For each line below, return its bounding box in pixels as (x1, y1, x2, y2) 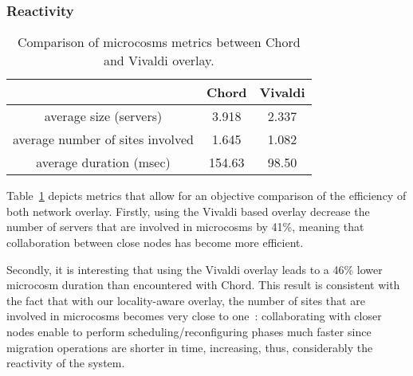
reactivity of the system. (6, 354, 125, 371)
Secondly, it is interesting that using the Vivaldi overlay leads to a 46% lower (6, 260, 383, 277)
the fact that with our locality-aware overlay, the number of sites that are (6, 292, 365, 308)
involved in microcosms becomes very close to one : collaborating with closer (6, 307, 382, 324)
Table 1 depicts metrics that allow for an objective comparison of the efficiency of (6, 187, 407, 204)
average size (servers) (44, 107, 163, 126)
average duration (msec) (36, 153, 171, 172)
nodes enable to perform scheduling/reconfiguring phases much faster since (6, 323, 372, 339)
